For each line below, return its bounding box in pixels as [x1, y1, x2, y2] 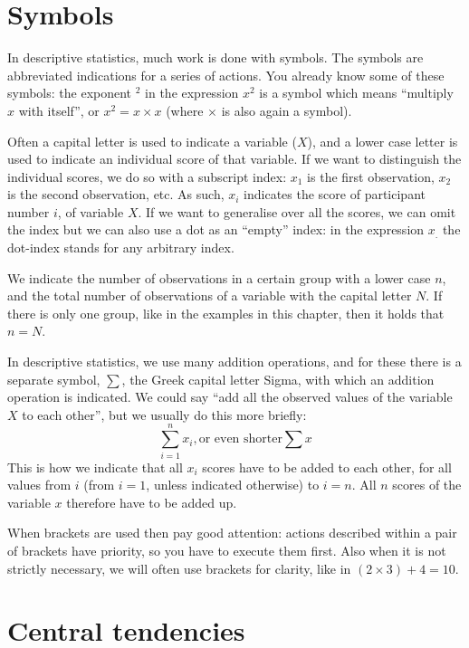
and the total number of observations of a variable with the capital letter [7, 286, 412, 305]
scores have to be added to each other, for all [202, 457, 452, 476]
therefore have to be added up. [66, 492, 237, 511]
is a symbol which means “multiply [259, 83, 454, 102]
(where [166, 100, 204, 119]
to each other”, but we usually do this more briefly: [22, 405, 307, 424]
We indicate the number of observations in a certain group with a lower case [7, 268, 431, 287]
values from [7, 475, 72, 494]
